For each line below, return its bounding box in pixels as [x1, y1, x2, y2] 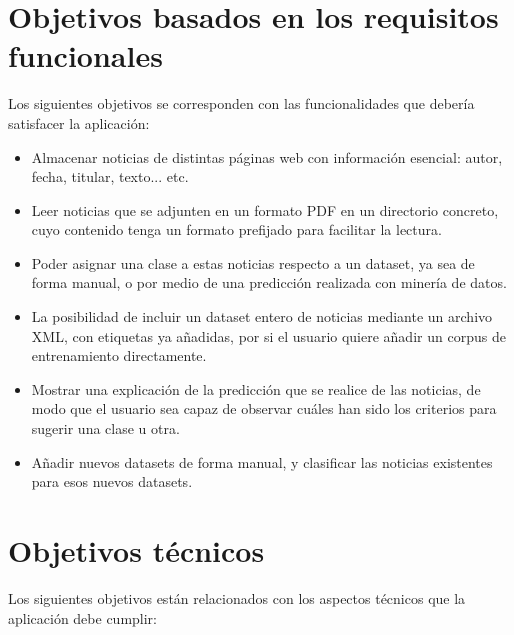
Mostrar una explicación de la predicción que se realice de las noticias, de [31, 378, 481, 399]
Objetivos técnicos [8, 530, 265, 570]
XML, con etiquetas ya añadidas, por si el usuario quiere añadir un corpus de [31, 325, 506, 346]
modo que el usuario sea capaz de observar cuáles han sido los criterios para [31, 398, 497, 419]
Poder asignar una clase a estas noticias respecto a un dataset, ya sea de [31, 252, 475, 273]
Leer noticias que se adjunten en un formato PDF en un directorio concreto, [31, 199, 499, 220]
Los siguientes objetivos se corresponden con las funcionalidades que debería [8, 93, 475, 114]
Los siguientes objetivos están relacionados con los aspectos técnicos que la [8, 587, 466, 608]
